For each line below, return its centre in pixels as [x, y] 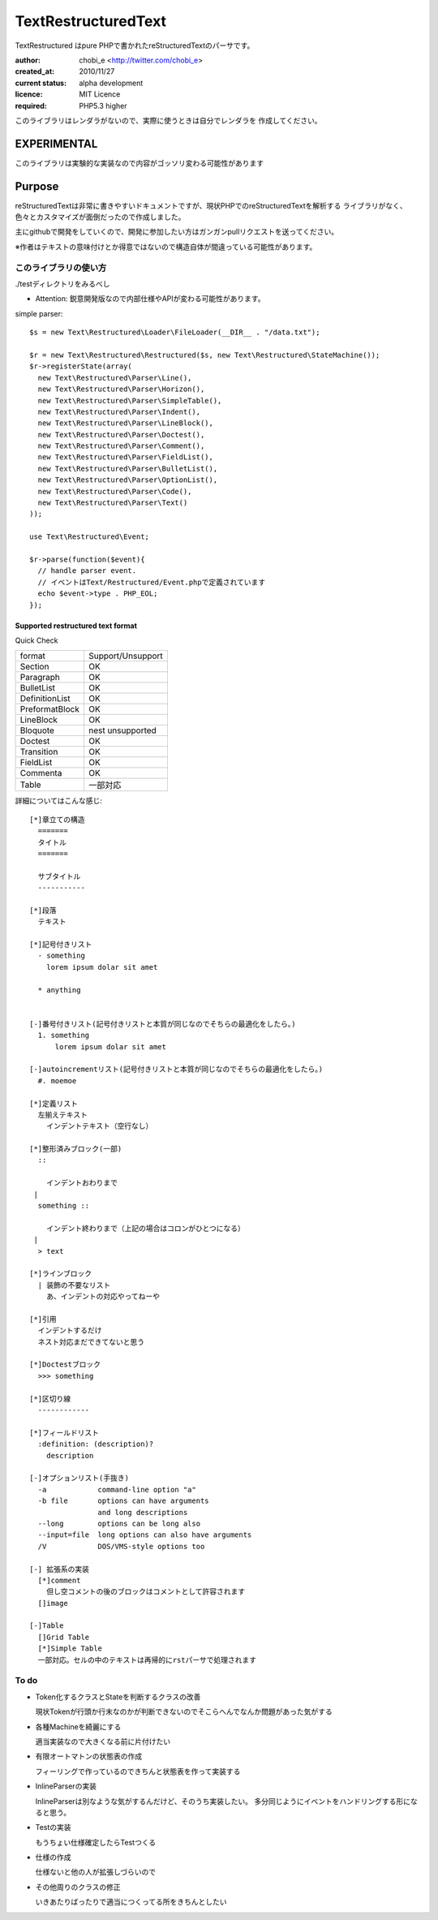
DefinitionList [45, 699]
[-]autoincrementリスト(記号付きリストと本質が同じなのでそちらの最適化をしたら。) [176, 1070]
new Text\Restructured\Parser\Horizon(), [121, 389]
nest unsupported [122, 730]
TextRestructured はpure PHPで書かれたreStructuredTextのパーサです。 [135, 45]
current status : [41, 83]
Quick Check [36, 640]
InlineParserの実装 [66, 1786]
